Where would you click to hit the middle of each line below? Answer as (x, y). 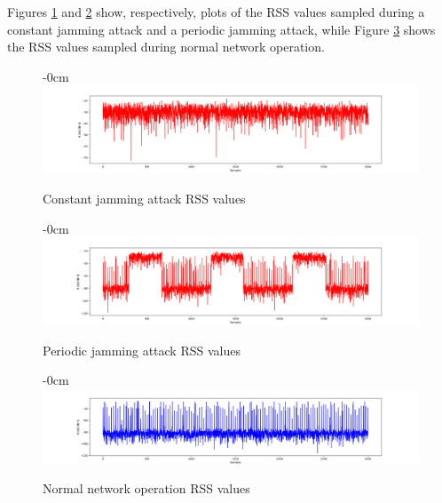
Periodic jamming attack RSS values (142, 350)
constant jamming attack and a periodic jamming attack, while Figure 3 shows (221, 29)
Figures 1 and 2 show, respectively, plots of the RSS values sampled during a (216, 12)
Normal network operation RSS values (146, 488)
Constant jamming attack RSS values (144, 198)
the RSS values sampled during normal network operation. (166, 47)
